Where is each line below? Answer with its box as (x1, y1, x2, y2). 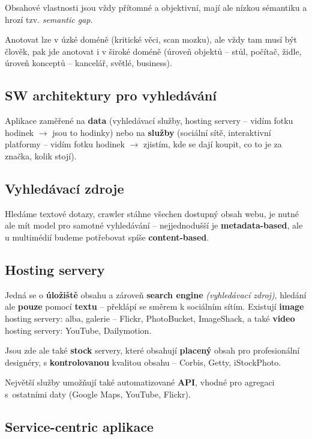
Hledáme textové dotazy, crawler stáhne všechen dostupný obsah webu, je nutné (5, 207, 299, 219)
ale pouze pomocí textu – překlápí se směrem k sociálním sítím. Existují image (5, 300, 304, 313)
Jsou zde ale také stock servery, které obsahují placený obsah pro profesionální (5, 344, 300, 357)
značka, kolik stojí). (5, 149, 77, 162)
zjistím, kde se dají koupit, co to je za (143, 138, 282, 150)
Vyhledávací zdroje (5, 179, 124, 197)
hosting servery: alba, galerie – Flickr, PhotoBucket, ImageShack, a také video (5, 312, 295, 324)
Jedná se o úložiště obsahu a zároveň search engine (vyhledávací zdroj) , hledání (5, 288, 307, 301)
